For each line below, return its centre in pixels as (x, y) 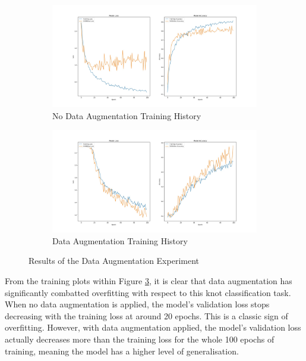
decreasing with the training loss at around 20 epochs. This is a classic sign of (146, 315)
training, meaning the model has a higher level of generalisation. (122, 351)
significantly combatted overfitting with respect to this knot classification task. (148, 292)
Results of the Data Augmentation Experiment (114, 261)
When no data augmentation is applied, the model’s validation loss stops (137, 304)
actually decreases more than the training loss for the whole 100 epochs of (140, 339)
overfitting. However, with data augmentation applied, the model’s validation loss (153, 327)
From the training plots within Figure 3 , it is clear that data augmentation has (149, 280)
